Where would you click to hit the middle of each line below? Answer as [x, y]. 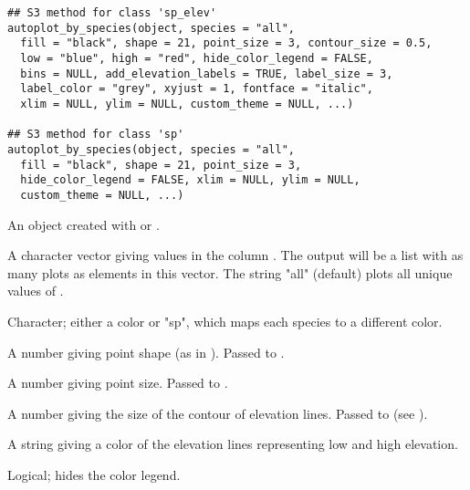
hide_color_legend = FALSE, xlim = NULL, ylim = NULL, [190, 180]
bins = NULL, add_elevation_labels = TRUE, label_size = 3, [207, 73]
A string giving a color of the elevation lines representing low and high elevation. [233, 444]
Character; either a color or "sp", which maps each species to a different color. [225, 321]
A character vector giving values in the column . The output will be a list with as [235, 255]
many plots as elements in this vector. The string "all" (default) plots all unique [230, 272]
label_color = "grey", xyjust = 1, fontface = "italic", [197, 89]
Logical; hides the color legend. [94, 474]
